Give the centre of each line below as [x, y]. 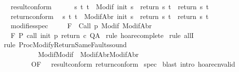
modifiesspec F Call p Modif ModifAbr [81, 26]
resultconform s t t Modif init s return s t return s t [110, 6]
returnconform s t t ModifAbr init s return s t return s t [110, 16]
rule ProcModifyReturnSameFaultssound [65, 45]
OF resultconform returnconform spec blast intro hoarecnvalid [133, 63]
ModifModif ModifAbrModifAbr [88, 54]
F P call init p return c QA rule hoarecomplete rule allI [102, 35]
